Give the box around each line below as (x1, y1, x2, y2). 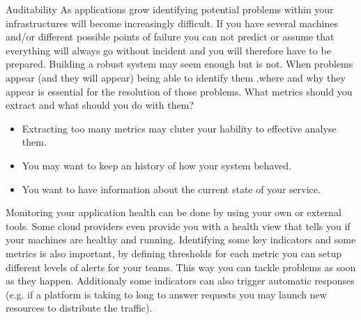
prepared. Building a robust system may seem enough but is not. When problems (6, 56, 353, 71)
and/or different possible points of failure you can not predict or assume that (6, 29, 335, 44)
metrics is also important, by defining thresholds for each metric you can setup (6, 245, 342, 260)
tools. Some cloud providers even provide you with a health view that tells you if (6, 218, 351, 233)
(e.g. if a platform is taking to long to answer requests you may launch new (6, 287, 327, 301)
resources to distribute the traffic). (6, 300, 153, 315)
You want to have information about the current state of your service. (22, 181, 321, 196)
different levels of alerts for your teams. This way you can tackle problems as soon (6, 259, 356, 274)
